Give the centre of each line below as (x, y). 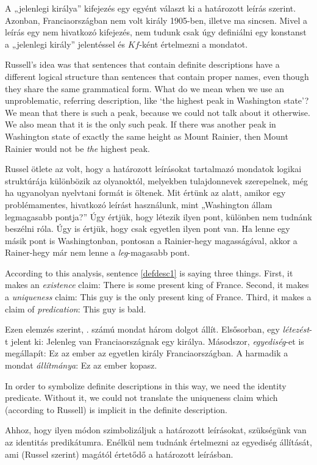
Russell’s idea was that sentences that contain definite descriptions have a (142, 64)
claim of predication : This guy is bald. (76, 308)
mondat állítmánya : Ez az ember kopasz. (81, 365)
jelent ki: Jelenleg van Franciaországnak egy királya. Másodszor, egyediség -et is (158, 341)
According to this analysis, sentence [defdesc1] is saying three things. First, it (149, 272)
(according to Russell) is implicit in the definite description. (116, 409)
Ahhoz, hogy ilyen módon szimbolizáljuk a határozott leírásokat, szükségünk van (156, 430)
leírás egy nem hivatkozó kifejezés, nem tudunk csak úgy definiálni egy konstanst (156, 32)
